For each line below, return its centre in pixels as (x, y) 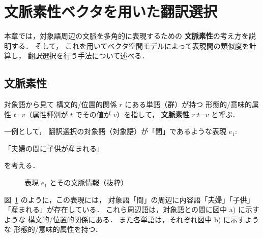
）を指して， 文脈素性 (153, 114)
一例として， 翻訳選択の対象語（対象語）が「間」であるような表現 (115, 131)
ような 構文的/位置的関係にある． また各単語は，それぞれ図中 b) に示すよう (131, 219)
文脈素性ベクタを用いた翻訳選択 (111, 11)
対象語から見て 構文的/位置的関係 (61, 104)
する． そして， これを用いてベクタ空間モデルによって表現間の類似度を (130, 45)
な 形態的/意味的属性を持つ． (53, 229)
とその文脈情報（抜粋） (89, 182)
